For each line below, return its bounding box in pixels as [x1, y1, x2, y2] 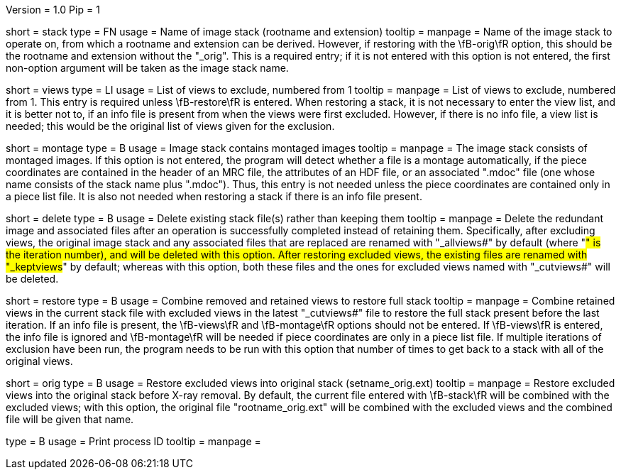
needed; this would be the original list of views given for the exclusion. [6, 120, 335, 132]
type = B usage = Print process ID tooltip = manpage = [6, 435, 261, 447]
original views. [6, 355, 73, 367]
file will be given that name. [6, 413, 134, 425]
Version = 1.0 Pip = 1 [6, 4, 100, 16]
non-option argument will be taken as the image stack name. [6, 62, 289, 74]
